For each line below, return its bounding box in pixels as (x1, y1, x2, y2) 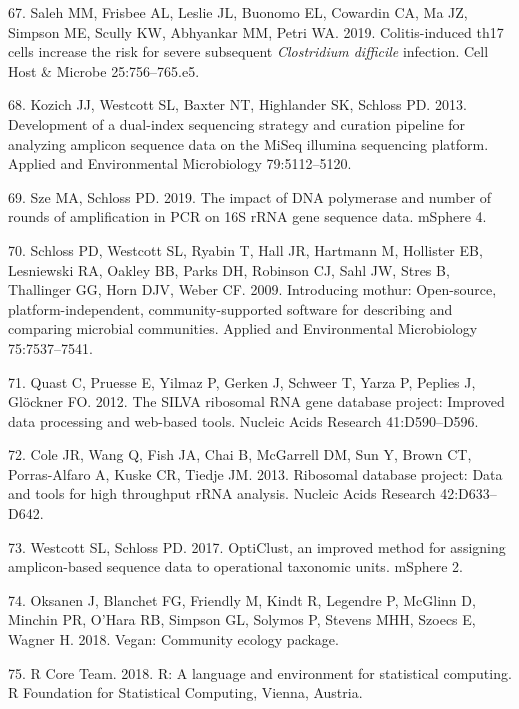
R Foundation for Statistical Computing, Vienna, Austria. (8, 682, 363, 703)
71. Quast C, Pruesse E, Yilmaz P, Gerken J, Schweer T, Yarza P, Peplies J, (8, 371, 476, 392)
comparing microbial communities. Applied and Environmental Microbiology (8, 318, 478, 339)
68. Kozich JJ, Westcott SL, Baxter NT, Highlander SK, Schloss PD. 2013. (8, 94, 467, 115)
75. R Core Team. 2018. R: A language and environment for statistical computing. (8, 662, 512, 683)
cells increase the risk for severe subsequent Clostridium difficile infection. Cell (8, 41, 489, 62)
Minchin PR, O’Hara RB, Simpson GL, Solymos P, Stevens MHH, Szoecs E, (8, 609, 476, 630)
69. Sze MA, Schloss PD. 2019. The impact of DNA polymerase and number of (8, 186, 492, 207)
